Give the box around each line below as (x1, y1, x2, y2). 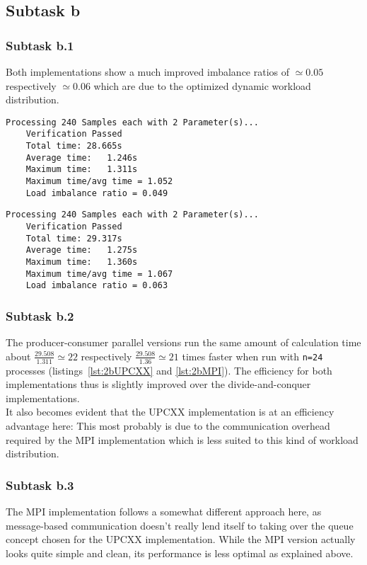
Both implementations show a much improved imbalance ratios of (6, 64, 290, 79)
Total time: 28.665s (25, 141, 122, 152)
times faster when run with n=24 (182, 348, 323, 363)
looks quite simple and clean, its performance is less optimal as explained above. (6, 545, 354, 560)
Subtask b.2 (6, 307, 74, 324)
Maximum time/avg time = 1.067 (25, 268, 173, 279)
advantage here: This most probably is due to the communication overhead (6, 418, 330, 433)
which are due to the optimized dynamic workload (93, 78, 311, 93)
